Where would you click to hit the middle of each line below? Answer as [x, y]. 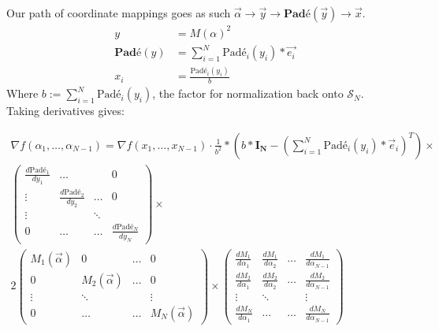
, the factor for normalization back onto [248, 93]
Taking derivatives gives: [65, 111]
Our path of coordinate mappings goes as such [119, 13]
